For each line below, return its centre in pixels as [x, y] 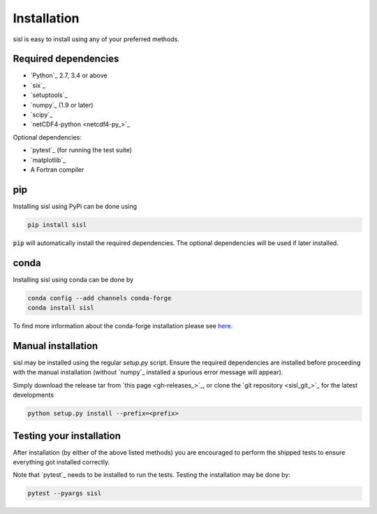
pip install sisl [57, 225]
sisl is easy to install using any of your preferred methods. [96, 39]
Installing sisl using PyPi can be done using [75, 206]
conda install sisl [61, 308]
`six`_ [38, 85]
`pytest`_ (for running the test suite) [81, 150]
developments [34, 395]
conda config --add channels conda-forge [99, 298]
